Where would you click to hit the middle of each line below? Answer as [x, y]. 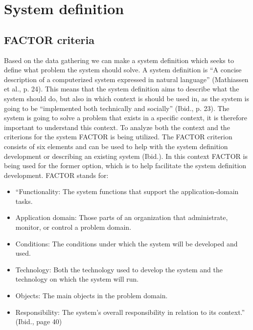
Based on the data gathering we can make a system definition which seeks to [119, 60]
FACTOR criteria [49, 39]
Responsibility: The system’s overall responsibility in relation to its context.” [130, 312]
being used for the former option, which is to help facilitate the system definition [125, 165]
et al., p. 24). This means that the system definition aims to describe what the [122, 89]
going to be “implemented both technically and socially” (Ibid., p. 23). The [117, 108]
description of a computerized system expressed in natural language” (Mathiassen [126, 79]
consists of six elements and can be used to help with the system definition [116, 146]
